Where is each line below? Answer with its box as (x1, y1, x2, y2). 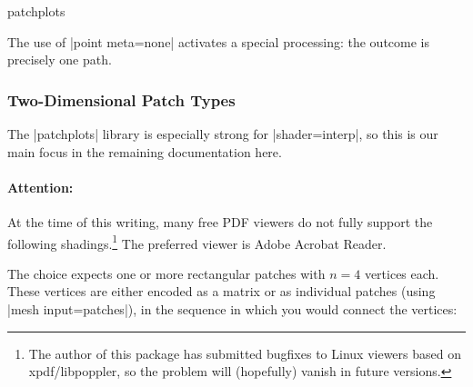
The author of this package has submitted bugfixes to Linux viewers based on (28, 343, 461, 362)
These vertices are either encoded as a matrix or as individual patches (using (7, 282, 436, 301)
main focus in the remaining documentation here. (7, 142, 282, 161)
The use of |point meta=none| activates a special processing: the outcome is (7, 32, 430, 51)
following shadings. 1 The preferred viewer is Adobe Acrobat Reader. (7, 231, 387, 253)
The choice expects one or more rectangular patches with (7, 263, 326, 283)
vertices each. (364, 263, 439, 283)
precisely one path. (7, 50, 112, 69)
